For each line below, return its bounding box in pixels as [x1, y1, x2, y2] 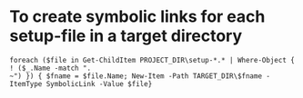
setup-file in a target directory [9, 25, 243, 46]
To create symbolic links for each [9, 6, 266, 27]
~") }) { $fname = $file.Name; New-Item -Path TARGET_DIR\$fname [9, 71, 262, 81]
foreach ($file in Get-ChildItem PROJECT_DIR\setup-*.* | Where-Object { [9, 55, 296, 64]
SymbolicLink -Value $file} [45, 79, 153, 88]
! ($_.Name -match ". [9, 64, 92, 73]
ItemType [9, 79, 43, 88]
